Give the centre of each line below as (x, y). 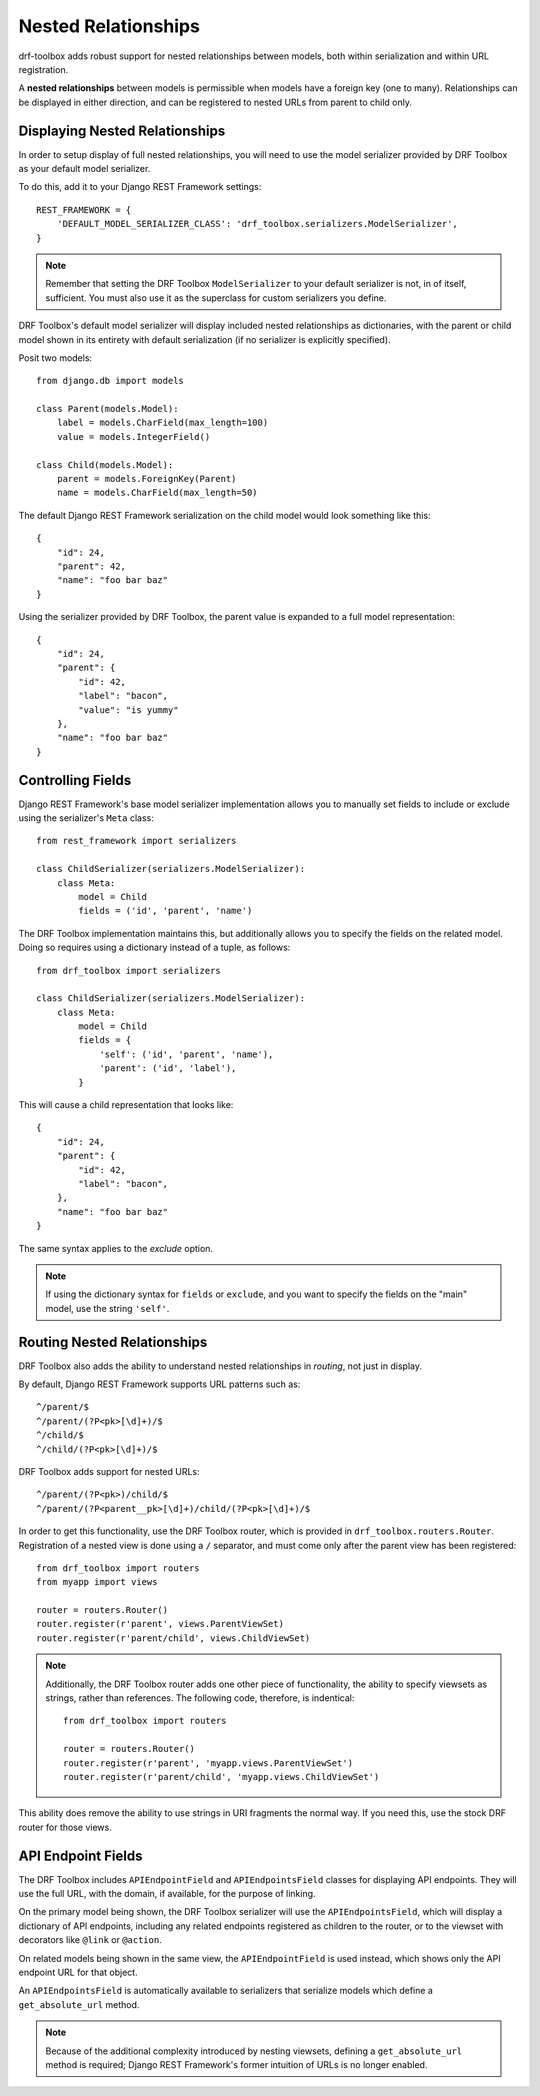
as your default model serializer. (84, 169)
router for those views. (65, 1827)
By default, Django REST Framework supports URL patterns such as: (159, 1384)
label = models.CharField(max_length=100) (162, 423)
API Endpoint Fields (80, 1855)
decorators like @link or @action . (90, 1940)
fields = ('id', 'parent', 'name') (165, 911)
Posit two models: (55, 357)
